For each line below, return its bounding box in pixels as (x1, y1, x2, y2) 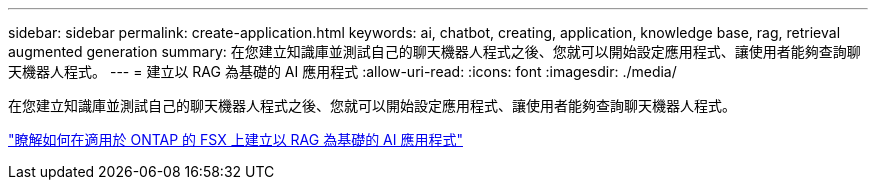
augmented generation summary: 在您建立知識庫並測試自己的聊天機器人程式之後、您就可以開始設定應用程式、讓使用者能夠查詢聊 (8, 43, 861, 60)
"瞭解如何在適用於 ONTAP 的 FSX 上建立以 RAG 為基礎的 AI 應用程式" (8, 131, 463, 148)
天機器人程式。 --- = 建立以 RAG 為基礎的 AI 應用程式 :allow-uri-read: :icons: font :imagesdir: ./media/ (8, 63, 677, 80)
